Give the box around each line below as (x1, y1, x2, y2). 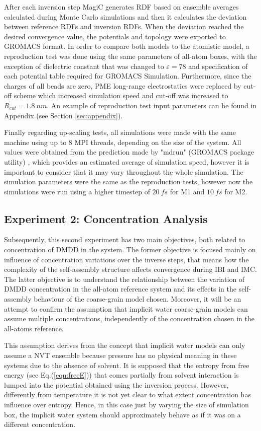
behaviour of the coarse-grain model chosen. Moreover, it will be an (34, 294, 241, 304)
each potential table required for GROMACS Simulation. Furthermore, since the (4, 70, 251, 81)
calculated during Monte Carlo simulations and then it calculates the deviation (4, 11, 247, 22)
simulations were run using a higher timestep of (4, 186, 150, 196)
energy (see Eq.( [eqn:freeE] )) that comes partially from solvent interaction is (4, 370, 239, 380)
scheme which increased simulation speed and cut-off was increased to (14, 90, 228, 101)
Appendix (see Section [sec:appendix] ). (4, 110, 123, 120)
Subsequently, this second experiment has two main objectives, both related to (4, 234, 245, 245)
